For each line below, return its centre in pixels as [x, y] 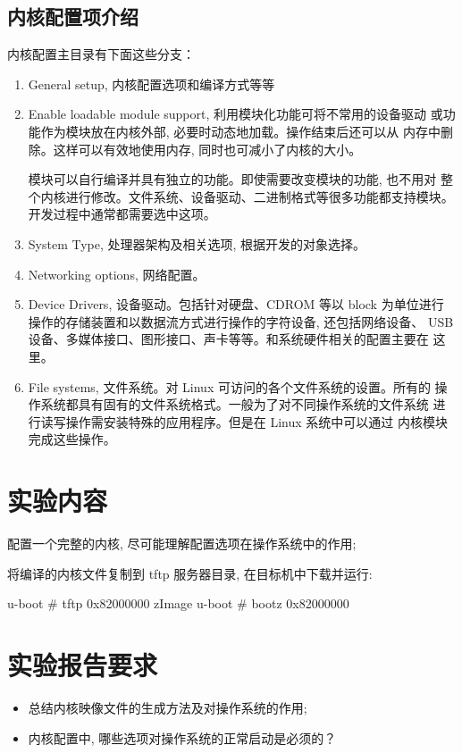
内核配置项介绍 [73, 17]
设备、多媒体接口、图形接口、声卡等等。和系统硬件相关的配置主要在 [228, 339]
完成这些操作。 [72, 439]
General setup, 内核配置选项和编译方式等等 [151, 84]
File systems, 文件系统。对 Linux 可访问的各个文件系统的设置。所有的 [229, 386]
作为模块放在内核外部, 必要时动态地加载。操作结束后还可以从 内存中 [241, 131]
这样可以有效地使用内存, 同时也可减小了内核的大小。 [207, 149]
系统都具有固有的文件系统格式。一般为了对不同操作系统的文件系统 [235, 404]
